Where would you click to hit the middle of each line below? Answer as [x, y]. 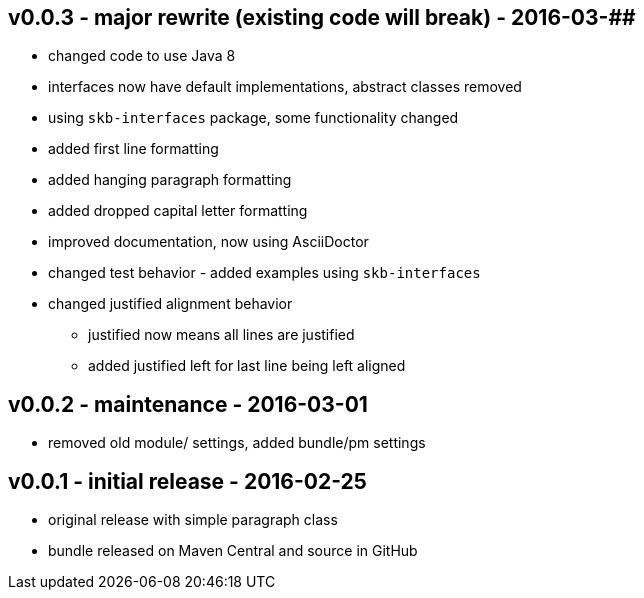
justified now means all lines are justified [221, 335]
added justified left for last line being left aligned [247, 366]
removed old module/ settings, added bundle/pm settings [237, 443]
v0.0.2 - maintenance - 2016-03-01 [188, 404]
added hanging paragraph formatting [170, 180]
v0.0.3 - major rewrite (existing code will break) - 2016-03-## [322, 17]
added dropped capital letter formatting [178, 211]
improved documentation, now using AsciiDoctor [208, 242]
